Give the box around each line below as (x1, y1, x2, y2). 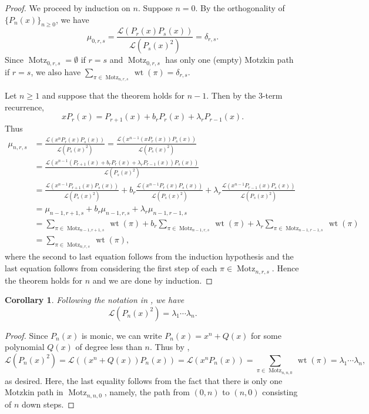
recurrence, (5, 100, 45, 113)
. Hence (271, 262, 299, 274)
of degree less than (75, 341, 142, 353)
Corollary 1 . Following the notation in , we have (5, 294, 184, 306)
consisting (262, 386, 298, 398)
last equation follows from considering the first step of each (5, 262, 217, 274)
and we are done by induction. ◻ (92, 274, 213, 286)
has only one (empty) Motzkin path (165, 53, 294, 66)
